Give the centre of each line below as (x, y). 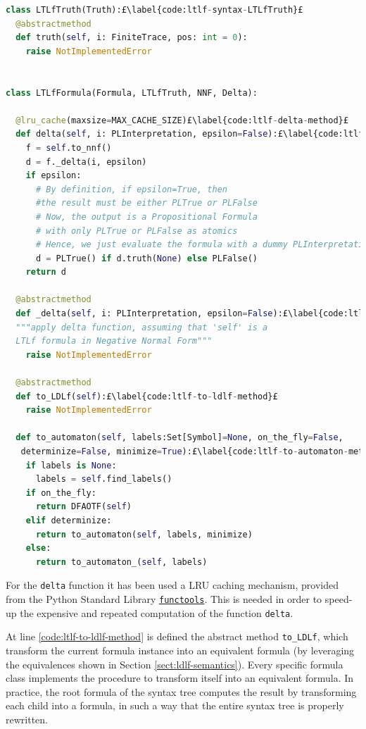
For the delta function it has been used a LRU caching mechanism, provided (172, 585)
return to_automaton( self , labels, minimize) (144, 534)
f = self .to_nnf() (69, 148)
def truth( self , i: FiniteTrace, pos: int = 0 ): (132, 38)
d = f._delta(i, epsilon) (86, 162)
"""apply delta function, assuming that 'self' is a (142, 327)
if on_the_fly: (61, 493)
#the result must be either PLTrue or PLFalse (146, 203)
